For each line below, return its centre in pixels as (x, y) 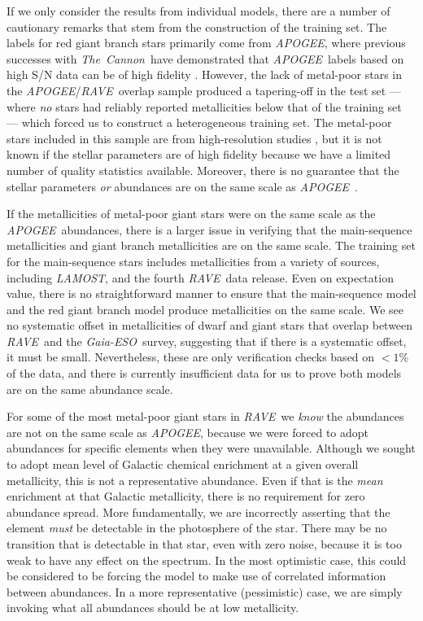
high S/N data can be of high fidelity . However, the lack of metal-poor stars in (204, 74)
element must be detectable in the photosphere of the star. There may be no (197, 528)
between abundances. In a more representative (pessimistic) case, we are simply (205, 591)
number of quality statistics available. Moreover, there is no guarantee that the (203, 170)
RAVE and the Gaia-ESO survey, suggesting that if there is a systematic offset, (207, 341)
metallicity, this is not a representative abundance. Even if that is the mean (195, 480)
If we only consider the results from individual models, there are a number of (198, 11)
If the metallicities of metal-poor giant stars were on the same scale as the (191, 214)
